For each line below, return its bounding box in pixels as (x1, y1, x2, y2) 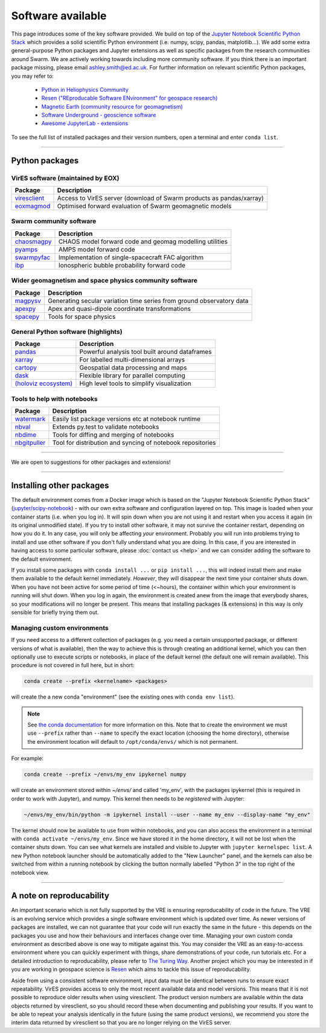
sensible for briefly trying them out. (11, 609, 99, 616)
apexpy (14, 304, 36, 313)
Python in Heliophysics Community (41, 86, 129, 93)
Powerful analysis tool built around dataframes (79, 348, 212, 356)
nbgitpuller (14, 438, 46, 447)
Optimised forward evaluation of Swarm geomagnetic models (57, 202, 232, 210)
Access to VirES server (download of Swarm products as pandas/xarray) (57, 194, 264, 202)
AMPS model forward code (58, 245, 135, 254)
